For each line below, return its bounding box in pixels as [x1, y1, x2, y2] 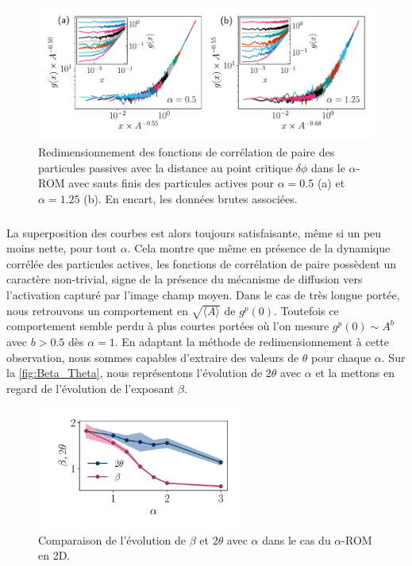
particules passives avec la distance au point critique [38, 159, 293, 175]
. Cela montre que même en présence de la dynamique [127, 240, 391, 256]
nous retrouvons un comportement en [6, 302, 188, 318]
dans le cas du [262, 531, 331, 548]
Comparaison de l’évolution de [38, 531, 187, 548]
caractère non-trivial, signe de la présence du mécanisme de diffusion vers [6, 271, 363, 287]
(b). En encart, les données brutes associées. [83, 190, 298, 206]
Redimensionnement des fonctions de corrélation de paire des [38, 143, 335, 160]
